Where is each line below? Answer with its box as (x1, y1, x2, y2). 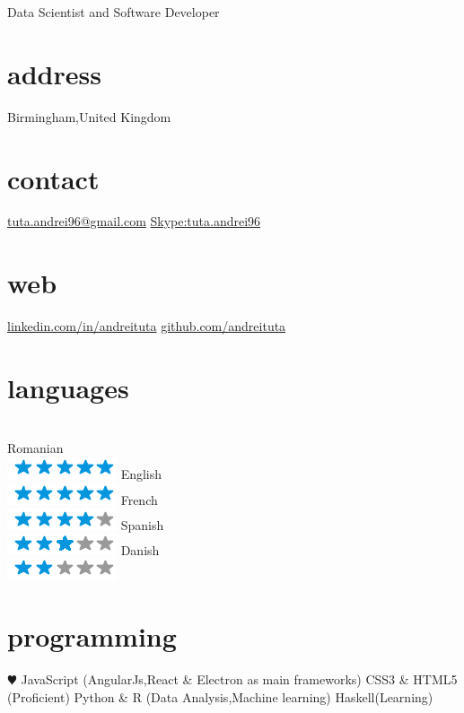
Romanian (7, 439, 64, 457)
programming (7, 618, 177, 655)
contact (7, 160, 100, 196)
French (120, 490, 158, 509)
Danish (120, 540, 160, 559)
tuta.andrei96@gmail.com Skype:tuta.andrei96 (7, 212, 261, 230)
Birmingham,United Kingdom (7, 107, 171, 126)
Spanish (120, 516, 164, 535)
